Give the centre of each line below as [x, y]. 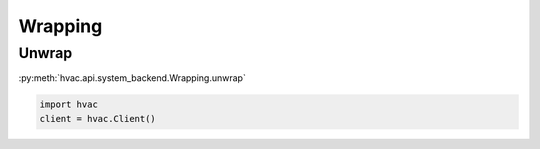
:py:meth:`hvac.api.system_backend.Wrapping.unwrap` [132, 78]
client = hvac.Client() [98, 118]
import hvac [69, 104]
